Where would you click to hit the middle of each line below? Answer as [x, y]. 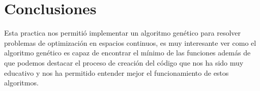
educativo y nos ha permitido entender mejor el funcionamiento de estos [117, 72]
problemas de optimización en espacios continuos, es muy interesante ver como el [130, 42]
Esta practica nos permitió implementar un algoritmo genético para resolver [123, 33]
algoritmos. [21, 83]
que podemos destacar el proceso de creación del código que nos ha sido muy [124, 62]
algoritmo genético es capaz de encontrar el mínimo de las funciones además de [127, 53]
